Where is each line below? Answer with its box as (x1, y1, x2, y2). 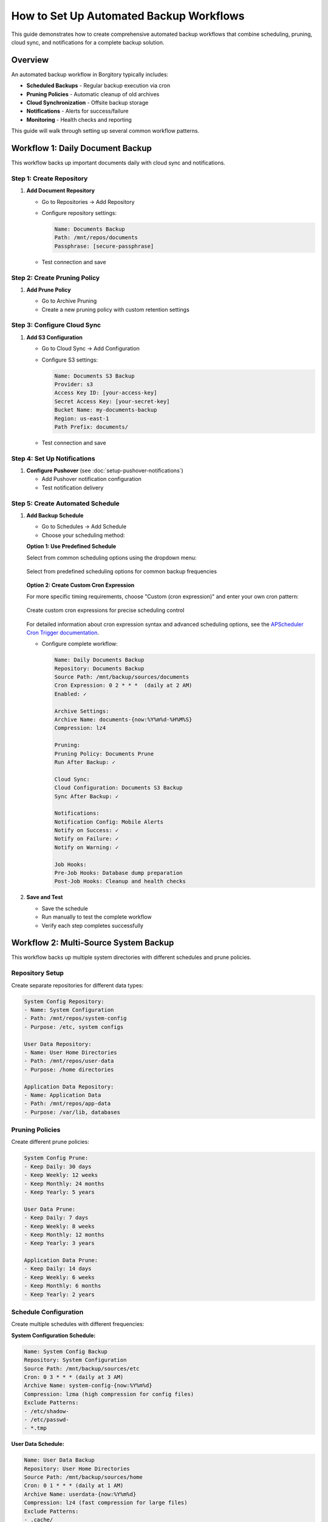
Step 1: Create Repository (11, 174, 88, 183)
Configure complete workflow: (41, 640, 118, 648)
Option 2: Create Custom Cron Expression (26, 581, 135, 589)
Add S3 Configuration (26, 334, 83, 341)
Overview (11, 55, 49, 65)
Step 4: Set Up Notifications (11, 454, 95, 463)
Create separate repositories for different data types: (11, 981, 144, 989)
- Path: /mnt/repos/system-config (24, 1015, 127, 1022)
